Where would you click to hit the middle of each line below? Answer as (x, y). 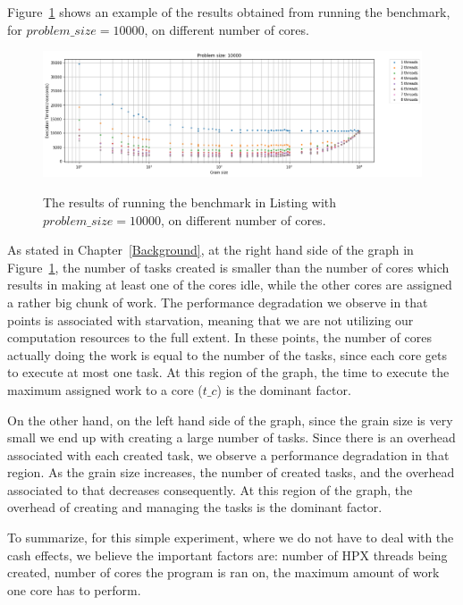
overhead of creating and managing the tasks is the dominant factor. (195, 507)
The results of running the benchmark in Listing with (190, 202)
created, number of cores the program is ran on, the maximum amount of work (223, 572)
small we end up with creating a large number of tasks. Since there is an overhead (231, 437)
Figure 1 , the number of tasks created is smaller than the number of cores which (228, 267)
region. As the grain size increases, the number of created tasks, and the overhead (231, 472)
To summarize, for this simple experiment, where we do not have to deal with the (231, 538)
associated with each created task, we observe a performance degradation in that (228, 454)
